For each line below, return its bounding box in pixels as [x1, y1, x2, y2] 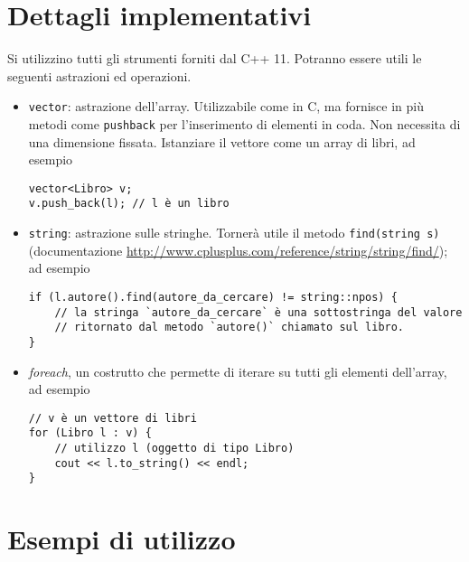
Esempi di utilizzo [7, 520, 236, 557]
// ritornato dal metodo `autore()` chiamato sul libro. [54, 321, 405, 334]
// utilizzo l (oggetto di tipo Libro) [54, 442, 295, 455]
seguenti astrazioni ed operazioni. [7, 66, 192, 85]
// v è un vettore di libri [28, 411, 197, 425]
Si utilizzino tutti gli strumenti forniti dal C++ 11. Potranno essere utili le [7, 49, 422, 68]
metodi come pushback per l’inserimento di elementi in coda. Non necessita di [28, 114, 461, 133]
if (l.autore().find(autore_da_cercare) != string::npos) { [28, 290, 398, 304]
